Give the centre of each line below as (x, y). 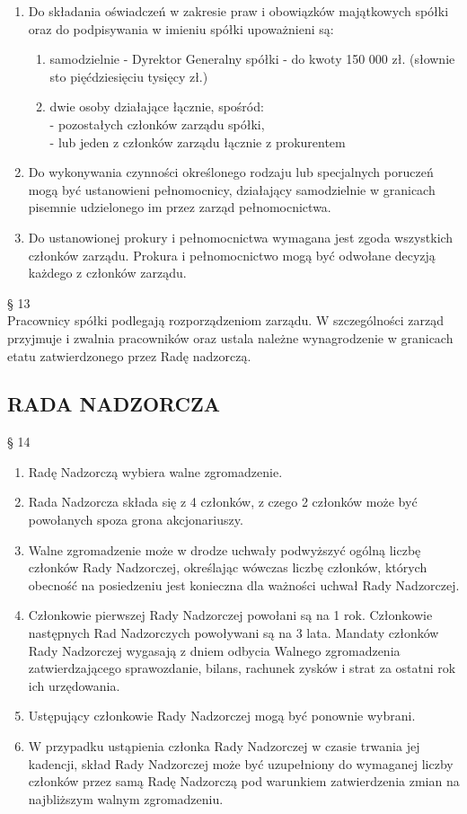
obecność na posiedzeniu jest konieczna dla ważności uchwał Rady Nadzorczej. (244, 584)
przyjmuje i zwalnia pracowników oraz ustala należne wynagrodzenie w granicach (230, 337)
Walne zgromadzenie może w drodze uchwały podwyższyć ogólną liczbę (225, 549)
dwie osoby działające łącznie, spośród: (157, 106)
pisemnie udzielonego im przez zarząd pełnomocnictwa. (180, 207)
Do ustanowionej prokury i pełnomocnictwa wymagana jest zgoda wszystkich (241, 237)
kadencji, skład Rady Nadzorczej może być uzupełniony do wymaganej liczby (241, 763)
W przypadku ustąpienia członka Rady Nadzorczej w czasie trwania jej (224, 746)
